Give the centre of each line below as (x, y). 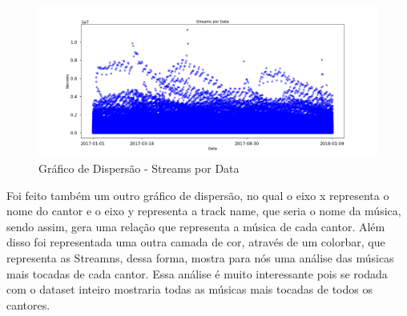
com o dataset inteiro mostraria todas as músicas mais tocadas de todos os (189, 289)
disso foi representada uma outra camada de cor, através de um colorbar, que (196, 242)
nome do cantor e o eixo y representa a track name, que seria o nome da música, (204, 211)
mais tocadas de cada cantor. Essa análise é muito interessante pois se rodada (197, 273)
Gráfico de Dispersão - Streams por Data (139, 168)
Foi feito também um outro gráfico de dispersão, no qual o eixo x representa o (198, 195)
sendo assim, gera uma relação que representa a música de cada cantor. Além (196, 226)
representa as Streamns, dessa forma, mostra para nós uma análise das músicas (200, 257)
